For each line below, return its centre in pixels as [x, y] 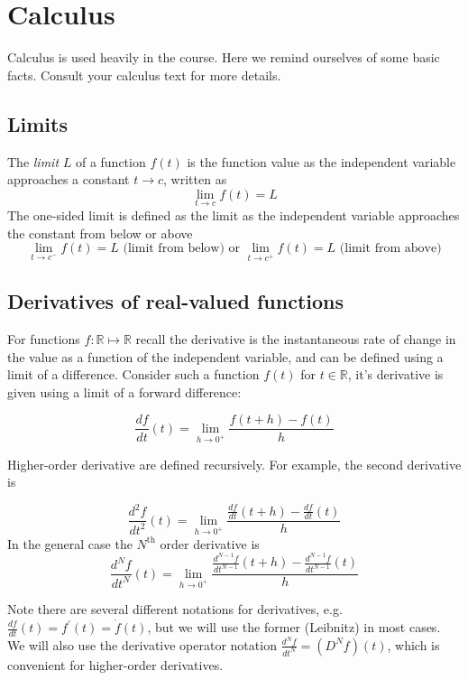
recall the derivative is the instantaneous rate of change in [296, 339]
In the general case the [70, 543]
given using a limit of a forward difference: [124, 391]
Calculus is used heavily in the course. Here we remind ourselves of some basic [224, 57]
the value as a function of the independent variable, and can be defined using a [225, 356]
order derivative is [210, 543]
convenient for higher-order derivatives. [115, 664]
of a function [110, 161]
